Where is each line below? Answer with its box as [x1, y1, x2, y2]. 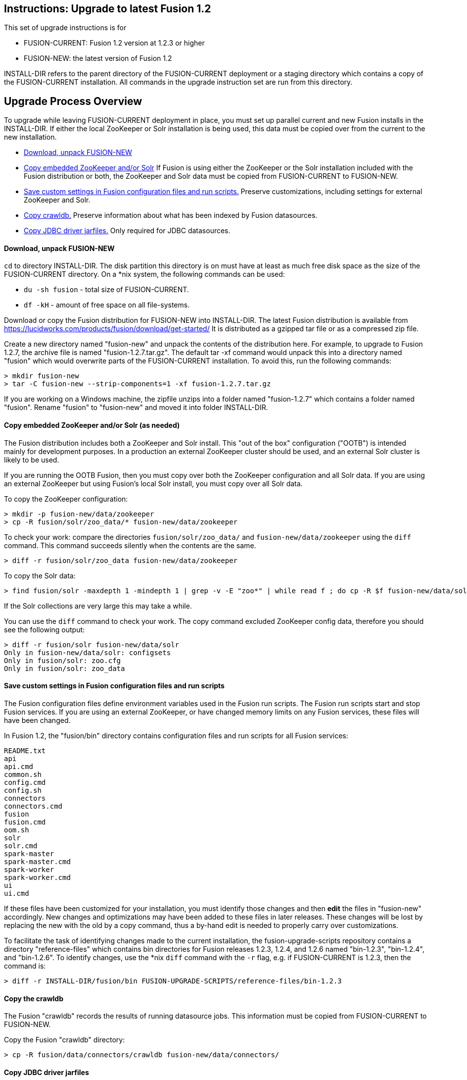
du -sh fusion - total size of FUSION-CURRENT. [24, 285, 189, 294]
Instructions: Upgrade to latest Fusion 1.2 [4, 2, 211, 15]
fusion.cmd [4, 818, 46, 826]
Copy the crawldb [4, 994, 64, 1003]
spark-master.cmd [4, 857, 71, 866]
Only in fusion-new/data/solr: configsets [4, 648, 171, 657]
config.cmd [4, 778, 46, 786]
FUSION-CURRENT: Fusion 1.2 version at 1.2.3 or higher [24, 39, 205, 48]
